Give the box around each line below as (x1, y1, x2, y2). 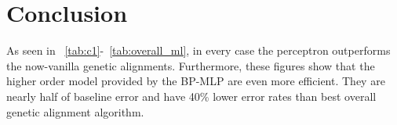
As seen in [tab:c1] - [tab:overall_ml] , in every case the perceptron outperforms (6, 42, 391, 59)
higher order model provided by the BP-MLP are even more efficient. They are (6, 73, 385, 89)
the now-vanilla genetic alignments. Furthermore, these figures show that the (6, 57, 375, 73)
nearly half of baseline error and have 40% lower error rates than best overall (6, 87, 377, 104)
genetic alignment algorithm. (6, 103, 144, 120)
